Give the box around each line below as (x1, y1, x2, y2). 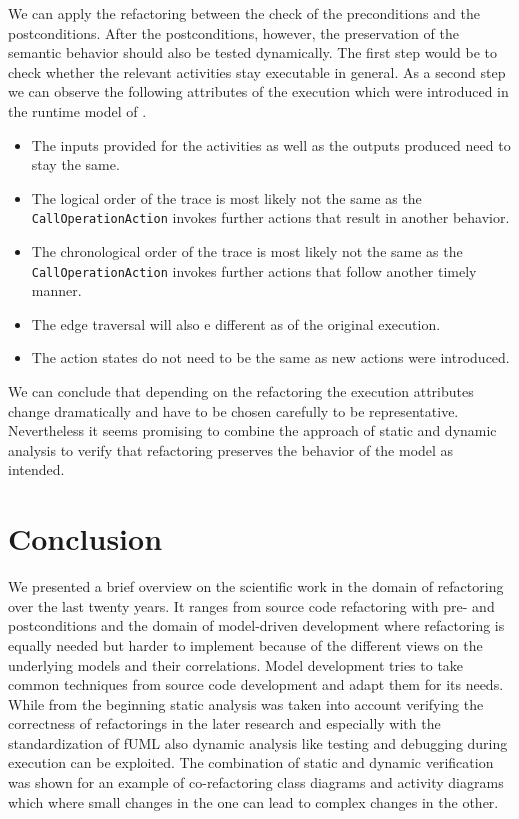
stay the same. (31, 154, 120, 175)
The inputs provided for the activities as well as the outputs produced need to (31, 134, 511, 155)
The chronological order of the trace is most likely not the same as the (31, 241, 463, 261)
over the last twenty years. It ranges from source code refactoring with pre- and (8, 595, 495, 616)
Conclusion (8, 518, 163, 559)
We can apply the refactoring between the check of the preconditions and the (8, 3, 480, 23)
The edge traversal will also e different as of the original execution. (31, 313, 441, 334)
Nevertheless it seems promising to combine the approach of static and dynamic (8, 420, 497, 441)
